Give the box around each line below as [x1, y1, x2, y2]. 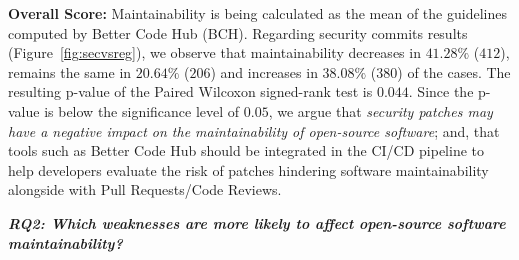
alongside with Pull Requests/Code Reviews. [8, 179, 282, 200]
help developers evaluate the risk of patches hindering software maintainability [8, 159, 489, 180]
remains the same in [8, 61, 132, 82]
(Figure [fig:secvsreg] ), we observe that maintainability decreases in [8, 42, 421, 63]
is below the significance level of [44, 100, 240, 121]
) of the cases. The [397, 61, 511, 82]
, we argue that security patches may [268, 100, 493, 121]
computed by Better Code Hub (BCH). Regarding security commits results [8, 22, 468, 43]
